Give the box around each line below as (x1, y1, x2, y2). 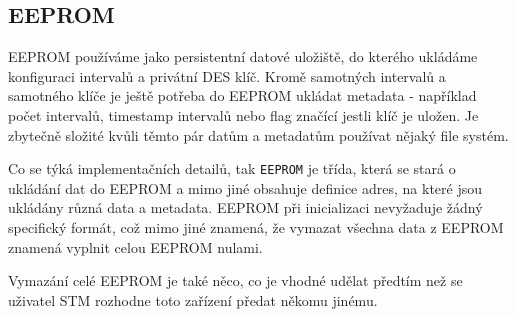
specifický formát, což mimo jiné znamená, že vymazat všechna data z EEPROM (8, 217, 504, 238)
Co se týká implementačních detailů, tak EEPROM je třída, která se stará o (8, 158, 456, 179)
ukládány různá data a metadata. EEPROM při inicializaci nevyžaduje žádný (8, 197, 483, 218)
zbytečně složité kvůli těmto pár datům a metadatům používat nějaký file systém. (8, 124, 509, 145)
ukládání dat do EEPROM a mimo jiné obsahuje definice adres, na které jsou (8, 177, 483, 198)
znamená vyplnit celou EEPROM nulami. (8, 236, 263, 257)
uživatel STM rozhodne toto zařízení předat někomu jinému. (8, 289, 378, 310)
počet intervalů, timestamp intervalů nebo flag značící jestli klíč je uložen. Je (8, 104, 479, 125)
